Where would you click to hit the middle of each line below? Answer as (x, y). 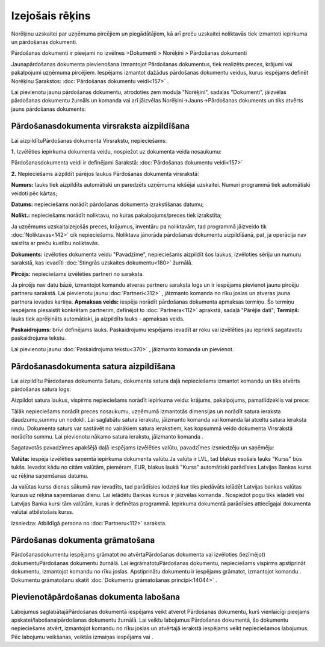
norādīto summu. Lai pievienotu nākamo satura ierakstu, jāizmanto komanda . (107, 437)
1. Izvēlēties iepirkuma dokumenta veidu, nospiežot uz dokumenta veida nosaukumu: (116, 151)
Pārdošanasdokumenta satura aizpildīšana (93, 367)
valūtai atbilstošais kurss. (42, 512)
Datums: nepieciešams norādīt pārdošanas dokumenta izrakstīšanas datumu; (107, 204)
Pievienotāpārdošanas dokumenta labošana (96, 597)
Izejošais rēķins (51, 16)
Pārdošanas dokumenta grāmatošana (83, 540)
